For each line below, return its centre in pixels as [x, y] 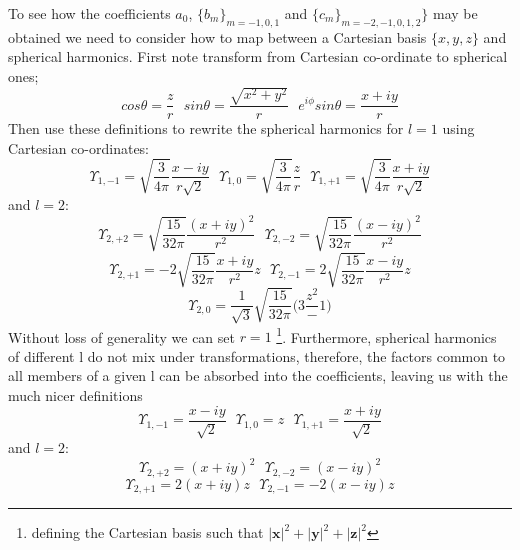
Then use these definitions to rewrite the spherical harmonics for [206, 128]
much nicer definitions [75, 395]
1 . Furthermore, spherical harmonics [386, 335]
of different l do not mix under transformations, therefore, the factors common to [257, 355]
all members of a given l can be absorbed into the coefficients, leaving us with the [258, 375]
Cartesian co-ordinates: [79, 147]
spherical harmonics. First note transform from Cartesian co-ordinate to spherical [258, 56]
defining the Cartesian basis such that [147, 532]
